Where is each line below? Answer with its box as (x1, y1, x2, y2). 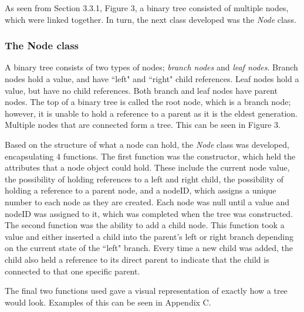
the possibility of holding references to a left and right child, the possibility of (5, 172, 283, 185)
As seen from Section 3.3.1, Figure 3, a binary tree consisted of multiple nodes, (5, 2, 289, 13)
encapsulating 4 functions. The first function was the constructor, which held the (5, 150, 296, 162)
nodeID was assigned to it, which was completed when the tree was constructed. (5, 207, 293, 219)
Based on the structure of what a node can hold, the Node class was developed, (5, 138, 289, 150)
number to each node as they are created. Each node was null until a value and (5, 195, 290, 208)
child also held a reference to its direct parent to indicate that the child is (5, 253, 269, 265)
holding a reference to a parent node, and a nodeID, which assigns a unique (5, 184, 276, 196)
